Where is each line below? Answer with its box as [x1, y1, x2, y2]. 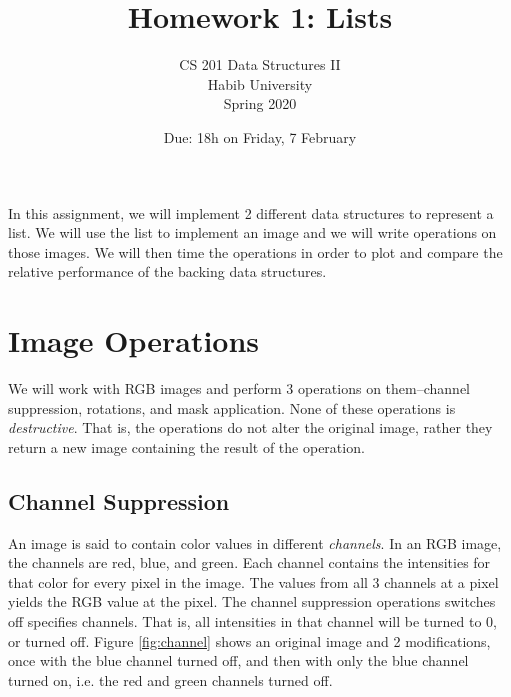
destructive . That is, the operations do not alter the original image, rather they [8, 417, 493, 438]
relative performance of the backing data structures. [8, 261, 327, 282]
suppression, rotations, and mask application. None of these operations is [8, 397, 456, 418]
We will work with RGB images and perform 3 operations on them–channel [8, 378, 471, 398]
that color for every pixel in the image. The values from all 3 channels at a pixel [8, 571, 499, 592]
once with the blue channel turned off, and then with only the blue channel [8, 650, 469, 671]
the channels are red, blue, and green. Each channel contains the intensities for [8, 552, 491, 573]
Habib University [207, 73, 313, 94]
